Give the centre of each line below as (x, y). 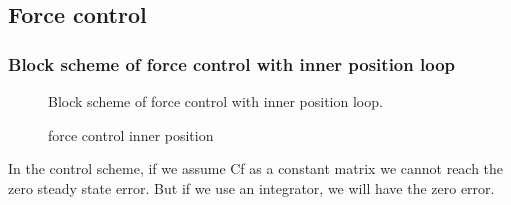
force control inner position (131, 134)
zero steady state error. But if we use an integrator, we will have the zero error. (251, 187)
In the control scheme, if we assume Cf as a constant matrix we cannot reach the (256, 168)
